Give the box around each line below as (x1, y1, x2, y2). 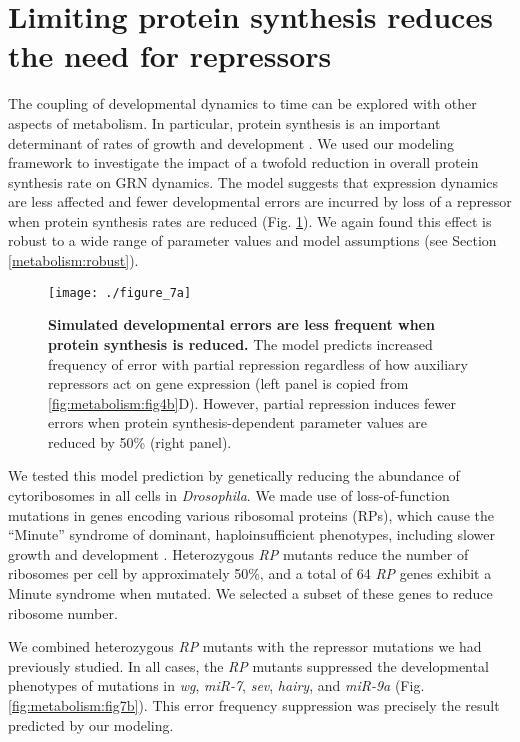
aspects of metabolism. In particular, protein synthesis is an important (8, 112, 441, 133)
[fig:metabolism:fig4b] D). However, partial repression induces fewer (48, 392, 456, 413)
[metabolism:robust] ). (8, 250, 139, 271)
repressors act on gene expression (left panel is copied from (48, 373, 409, 394)
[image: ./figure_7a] (48, 285, 192, 300)
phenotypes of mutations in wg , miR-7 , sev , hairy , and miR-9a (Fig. (8, 675, 425, 696)
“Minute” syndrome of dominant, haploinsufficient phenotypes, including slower (8, 524, 495, 545)
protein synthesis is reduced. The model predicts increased (48, 333, 433, 354)
